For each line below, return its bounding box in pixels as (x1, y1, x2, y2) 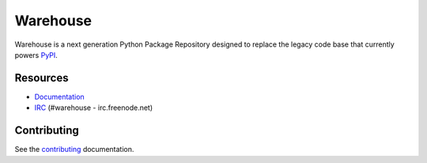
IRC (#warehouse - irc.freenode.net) (34, 103, 153, 112)
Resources (14, 71, 69, 85)
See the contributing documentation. (14, 145, 134, 154)
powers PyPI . (14, 50, 59, 59)
